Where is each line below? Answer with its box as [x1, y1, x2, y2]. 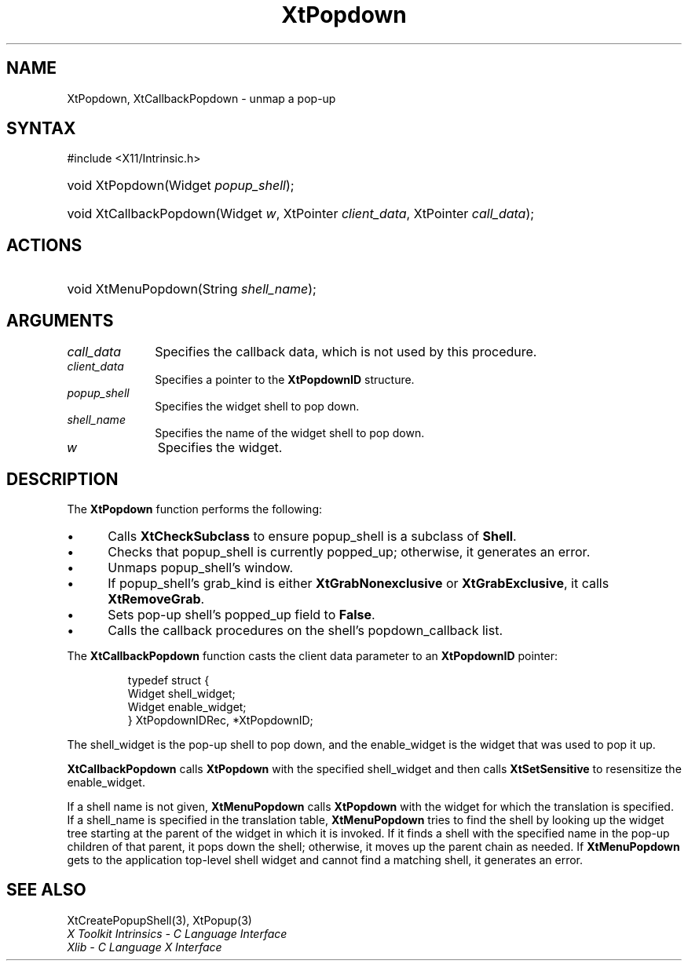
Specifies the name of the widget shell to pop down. [155, 426, 425, 440]
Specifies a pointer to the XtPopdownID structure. [155, 373, 415, 387]
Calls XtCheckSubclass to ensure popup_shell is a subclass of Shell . [108, 527, 517, 544]
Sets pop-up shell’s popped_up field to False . [108, 606, 375, 622]
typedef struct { [127, 673, 210, 687]
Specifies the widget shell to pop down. [155, 400, 360, 414]
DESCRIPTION [6, 469, 119, 489]
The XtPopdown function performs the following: [67, 502, 323, 516]
